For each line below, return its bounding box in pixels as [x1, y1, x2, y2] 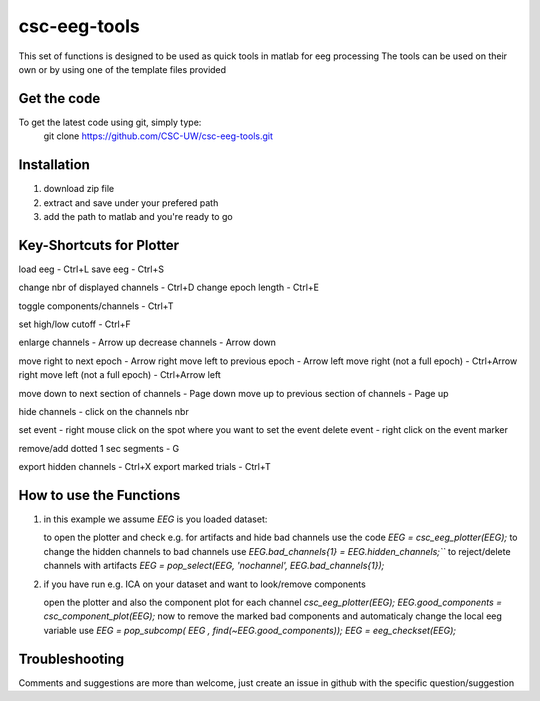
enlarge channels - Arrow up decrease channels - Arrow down [18, 336, 277, 349]
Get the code [18, 90, 101, 107]
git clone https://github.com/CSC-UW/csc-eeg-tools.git [43, 130, 274, 142]
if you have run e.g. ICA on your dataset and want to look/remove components [43, 578, 367, 590]
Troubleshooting [18, 650, 125, 667]
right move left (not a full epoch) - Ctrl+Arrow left [18, 369, 222, 381]
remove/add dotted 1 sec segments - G [18, 442, 180, 454]
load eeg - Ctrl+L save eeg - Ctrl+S [18, 263, 165, 275]
